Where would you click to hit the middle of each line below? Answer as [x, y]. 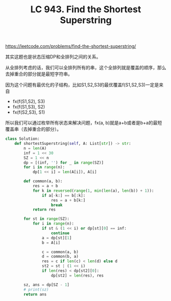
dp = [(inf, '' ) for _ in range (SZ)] [64, 162]
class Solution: [22, 139]
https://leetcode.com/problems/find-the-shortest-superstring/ [71, 46]
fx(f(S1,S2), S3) [29, 102]
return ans [35, 294]
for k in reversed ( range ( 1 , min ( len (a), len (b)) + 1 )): [93, 191]
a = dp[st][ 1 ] [57, 238]
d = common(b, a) [60, 257]
